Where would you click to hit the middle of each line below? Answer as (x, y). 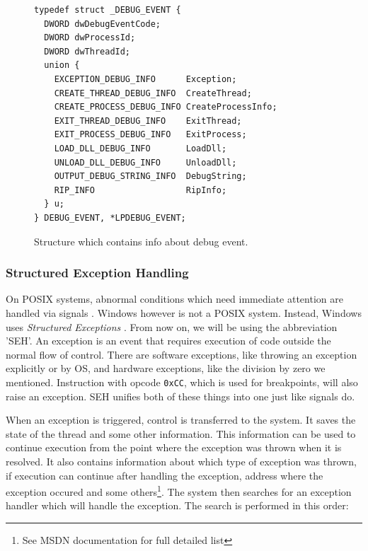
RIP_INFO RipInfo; (140, 190)
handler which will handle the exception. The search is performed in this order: (177, 505)
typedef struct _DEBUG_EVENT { (108, 10)
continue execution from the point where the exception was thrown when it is (174, 447)
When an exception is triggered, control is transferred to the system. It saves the (181, 420)
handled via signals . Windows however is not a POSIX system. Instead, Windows (184, 312)
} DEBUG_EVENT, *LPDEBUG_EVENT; (110, 217)
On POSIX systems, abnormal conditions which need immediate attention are (174, 299)
